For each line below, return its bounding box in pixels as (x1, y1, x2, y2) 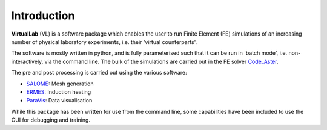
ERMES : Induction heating (26, 88, 91, 96)
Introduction (11, 9, 75, 22)
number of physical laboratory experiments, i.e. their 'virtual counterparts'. (11, 38, 197, 45)
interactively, (11, 58, 44, 65)
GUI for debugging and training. (11, 116, 91, 123)
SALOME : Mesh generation (26, 80, 94, 87)
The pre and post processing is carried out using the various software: (11, 69, 187, 76)
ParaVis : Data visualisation (26, 97, 93, 104)
